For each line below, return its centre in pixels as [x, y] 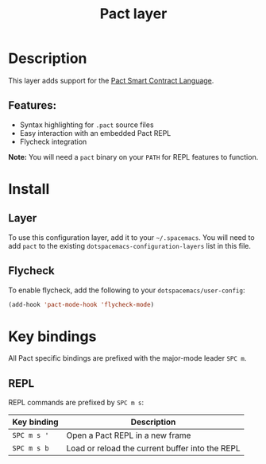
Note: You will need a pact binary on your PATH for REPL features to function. [133, 157]
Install [29, 189]
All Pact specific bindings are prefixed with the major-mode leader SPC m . [127, 358]
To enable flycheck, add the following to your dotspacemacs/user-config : [127, 290]
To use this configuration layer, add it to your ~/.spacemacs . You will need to [132, 237]
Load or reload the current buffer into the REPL [153, 448]
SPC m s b [31, 449]
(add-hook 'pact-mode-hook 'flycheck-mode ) [81, 304]
